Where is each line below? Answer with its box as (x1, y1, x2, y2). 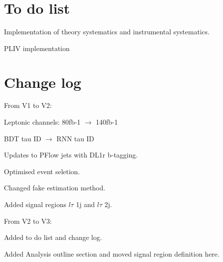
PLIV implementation (4, 43, 70, 53)
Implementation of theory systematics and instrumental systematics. (4, 26, 210, 37)
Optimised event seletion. (4, 166, 80, 176)
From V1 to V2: (4, 100, 52, 110)
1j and (76, 199, 95, 209)
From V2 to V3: (4, 215, 52, 226)
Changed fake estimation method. (4, 183, 106, 193)
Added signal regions (4, 199, 66, 209)
